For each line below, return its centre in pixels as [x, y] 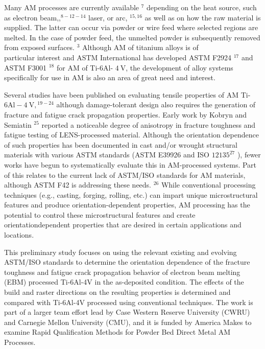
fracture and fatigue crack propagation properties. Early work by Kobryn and [126, 114]
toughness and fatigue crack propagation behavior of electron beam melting [122, 272]
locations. [19, 235]
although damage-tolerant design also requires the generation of [156, 104]
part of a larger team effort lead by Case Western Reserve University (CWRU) [127, 312]
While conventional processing [208, 185]
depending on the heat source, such [202, 7]
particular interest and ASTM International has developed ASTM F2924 [118, 57]
